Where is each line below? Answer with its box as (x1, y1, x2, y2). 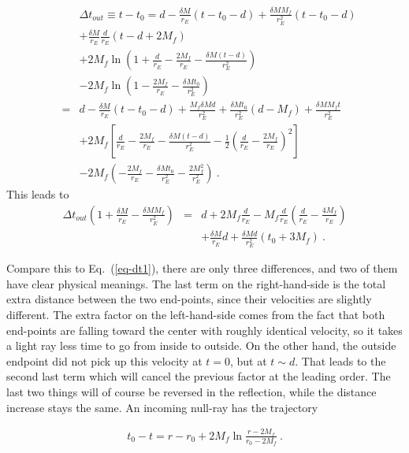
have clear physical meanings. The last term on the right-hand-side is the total (6, 275, 386, 291)
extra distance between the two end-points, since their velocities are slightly (6, 291, 372, 307)
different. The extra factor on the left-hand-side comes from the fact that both (6, 306, 385, 322)
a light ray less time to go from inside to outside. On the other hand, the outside (6, 337, 396, 354)
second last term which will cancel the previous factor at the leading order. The (6, 368, 391, 384)
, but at (230, 352, 267, 369)
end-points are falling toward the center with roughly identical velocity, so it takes (6, 321, 403, 338)
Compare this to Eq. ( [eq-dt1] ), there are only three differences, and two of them (6, 260, 398, 277)
